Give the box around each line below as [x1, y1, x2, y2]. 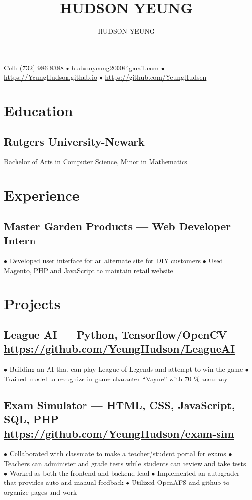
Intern [4, 233, 36, 248]
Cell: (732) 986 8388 [4, 62, 64, 72]
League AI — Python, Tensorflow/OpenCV [4, 327, 227, 342]
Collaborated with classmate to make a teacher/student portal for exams [9, 448, 226, 459]
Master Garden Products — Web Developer [4, 218, 231, 233]
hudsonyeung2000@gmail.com [71, 62, 159, 72]
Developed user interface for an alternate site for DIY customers [9, 256, 201, 266]
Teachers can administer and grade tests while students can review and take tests [4, 458, 246, 468]
